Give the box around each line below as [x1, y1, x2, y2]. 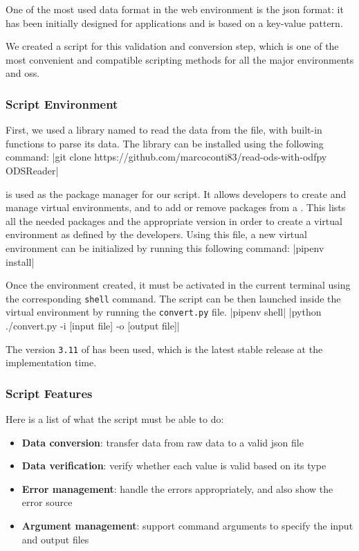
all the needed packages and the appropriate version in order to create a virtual [6, 213, 342, 228]
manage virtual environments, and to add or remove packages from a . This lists [6, 200, 346, 215]
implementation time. [6, 355, 97, 370]
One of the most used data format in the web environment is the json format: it [6, 2, 344, 16]
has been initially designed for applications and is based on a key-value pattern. [6, 15, 343, 30]
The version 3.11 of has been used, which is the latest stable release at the [6, 341, 323, 356]
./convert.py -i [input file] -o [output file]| [6, 318, 180, 333]
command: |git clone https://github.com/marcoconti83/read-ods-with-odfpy [6, 150, 327, 164]
